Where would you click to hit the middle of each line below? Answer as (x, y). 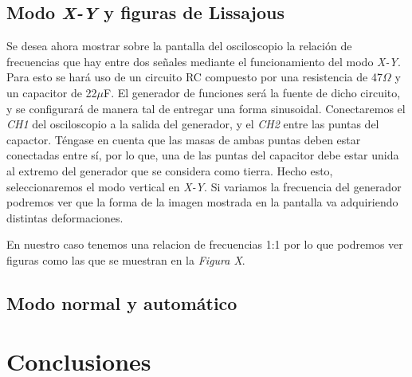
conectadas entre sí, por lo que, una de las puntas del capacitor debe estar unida (203, 155)
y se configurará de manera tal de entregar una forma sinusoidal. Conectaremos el (206, 108)
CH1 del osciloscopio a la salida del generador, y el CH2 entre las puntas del (193, 124)
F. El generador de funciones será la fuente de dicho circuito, (252, 92)
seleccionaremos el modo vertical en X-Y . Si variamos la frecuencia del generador (204, 186)
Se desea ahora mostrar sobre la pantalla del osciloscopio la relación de (179, 46)
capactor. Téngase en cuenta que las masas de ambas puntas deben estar (184, 139)
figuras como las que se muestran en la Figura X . (126, 259)
